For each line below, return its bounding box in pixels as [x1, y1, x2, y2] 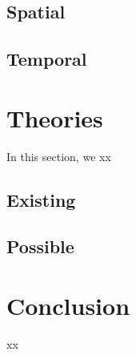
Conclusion [6, 289, 130, 322]
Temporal [6, 46, 87, 71]
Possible [6, 234, 74, 259]
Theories [6, 101, 103, 134]
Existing [6, 187, 76, 212]
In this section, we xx [6, 147, 111, 164]
